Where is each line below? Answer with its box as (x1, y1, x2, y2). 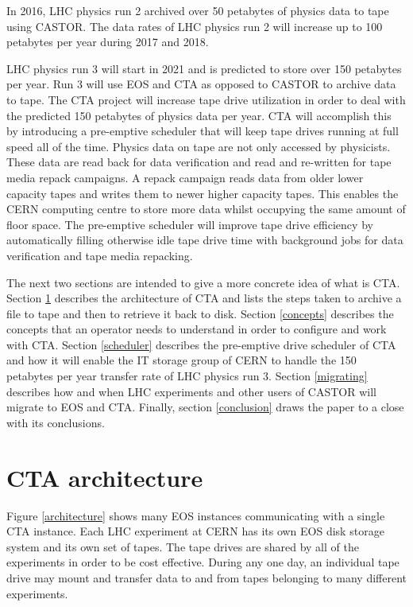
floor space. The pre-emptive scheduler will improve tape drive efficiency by (6, 216, 373, 232)
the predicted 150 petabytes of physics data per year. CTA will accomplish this (6, 107, 392, 123)
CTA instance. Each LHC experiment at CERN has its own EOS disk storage (6, 523, 384, 539)
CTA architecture (6, 461, 203, 493)
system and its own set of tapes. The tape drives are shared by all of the (6, 538, 359, 554)
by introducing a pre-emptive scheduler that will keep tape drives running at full (6, 123, 399, 139)
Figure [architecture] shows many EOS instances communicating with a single (6, 507, 385, 523)
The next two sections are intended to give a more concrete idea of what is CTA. (6, 274, 400, 290)
